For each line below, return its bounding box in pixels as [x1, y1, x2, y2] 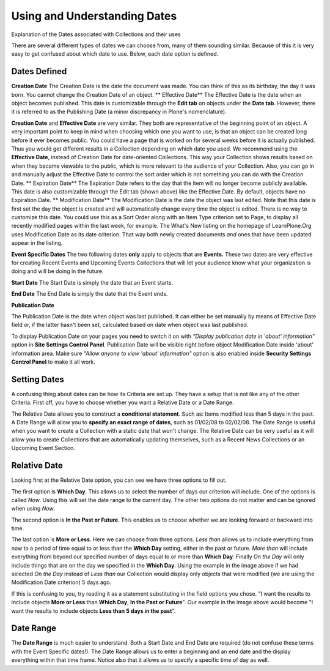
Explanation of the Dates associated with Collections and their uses [11, 31, 182, 38]
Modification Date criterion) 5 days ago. [11, 579, 112, 586]
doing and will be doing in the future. [11, 268, 104, 275]
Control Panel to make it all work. [11, 358, 96, 365]
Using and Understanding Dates [11, 9, 177, 23]
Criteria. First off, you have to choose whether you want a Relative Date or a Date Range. [11, 399, 235, 407]
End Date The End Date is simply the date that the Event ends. [11, 290, 168, 298]
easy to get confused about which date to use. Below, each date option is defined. [11, 50, 219, 58]
